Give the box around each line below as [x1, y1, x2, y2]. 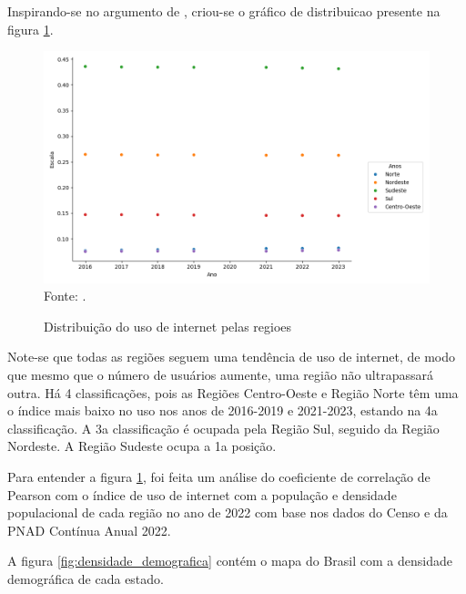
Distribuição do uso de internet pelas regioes [44, 316, 292, 335]
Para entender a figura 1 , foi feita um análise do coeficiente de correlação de [7, 466, 431, 486]
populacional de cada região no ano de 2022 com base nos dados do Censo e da [7, 503, 448, 522]
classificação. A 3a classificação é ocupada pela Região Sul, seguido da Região [7, 418, 440, 437]
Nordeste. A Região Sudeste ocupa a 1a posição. [7, 436, 277, 456]
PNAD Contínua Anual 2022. [7, 520, 171, 539]
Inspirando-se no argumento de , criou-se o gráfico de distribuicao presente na [7, 2, 441, 20]
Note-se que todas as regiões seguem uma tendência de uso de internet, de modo [7, 347, 456, 366]
